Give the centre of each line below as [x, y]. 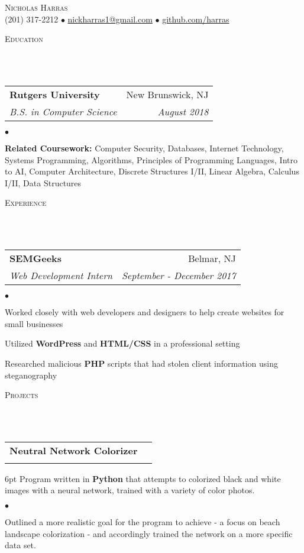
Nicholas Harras [36, 7]
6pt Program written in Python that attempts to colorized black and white [143, 478]
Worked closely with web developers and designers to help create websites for [145, 312]
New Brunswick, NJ [167, 94]
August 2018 [183, 111]
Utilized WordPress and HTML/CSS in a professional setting [122, 343]
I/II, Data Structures [43, 182]
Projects [22, 395]
